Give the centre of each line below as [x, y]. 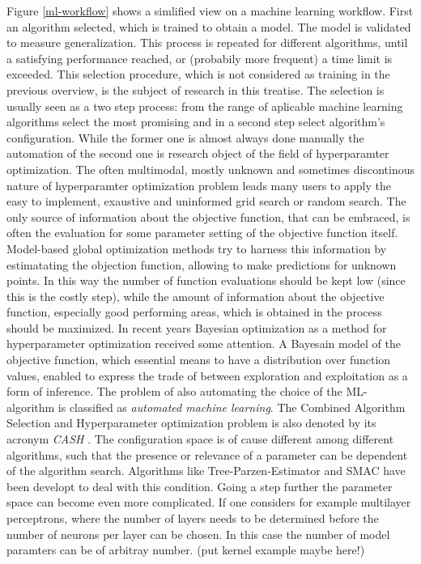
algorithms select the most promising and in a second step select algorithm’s [196, 122]
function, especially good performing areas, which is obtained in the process [194, 312]
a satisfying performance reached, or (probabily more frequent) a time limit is [200, 58]
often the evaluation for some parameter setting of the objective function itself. [202, 233]
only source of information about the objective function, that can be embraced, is [208, 216]
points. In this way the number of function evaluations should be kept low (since [206, 280]
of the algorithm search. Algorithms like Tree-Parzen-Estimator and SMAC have [206, 471]
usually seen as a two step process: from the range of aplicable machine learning [205, 106]
